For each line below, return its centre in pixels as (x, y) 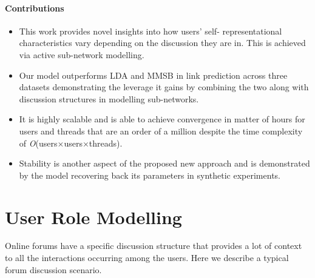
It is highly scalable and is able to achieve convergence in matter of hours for (162, 119)
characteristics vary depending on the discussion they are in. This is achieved (162, 43)
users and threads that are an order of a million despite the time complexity (161, 131)
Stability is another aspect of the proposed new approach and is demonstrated (164, 163)
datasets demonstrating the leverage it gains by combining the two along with (164, 87)
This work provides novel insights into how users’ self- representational (151, 31)
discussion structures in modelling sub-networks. (109, 98)
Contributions (35, 8)
